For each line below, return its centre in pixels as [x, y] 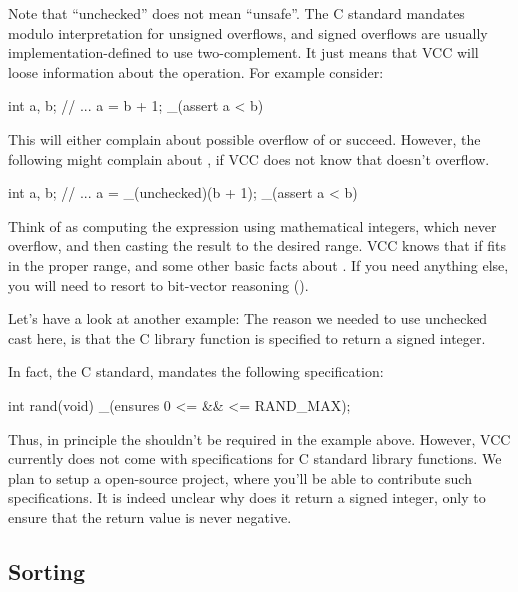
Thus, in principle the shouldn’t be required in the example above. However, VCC [259, 438]
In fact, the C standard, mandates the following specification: [196, 371]
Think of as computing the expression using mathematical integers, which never [252, 225]
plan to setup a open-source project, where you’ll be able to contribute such [240, 477]
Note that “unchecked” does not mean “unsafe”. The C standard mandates [236, 13]
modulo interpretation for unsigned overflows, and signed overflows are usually [248, 32]
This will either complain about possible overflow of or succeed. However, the [244, 138]
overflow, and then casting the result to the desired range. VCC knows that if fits [257, 245]
